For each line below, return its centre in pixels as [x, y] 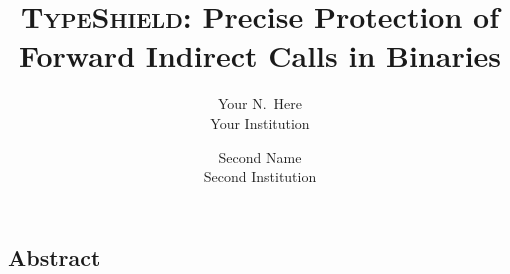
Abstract [54, 256]
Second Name [260, 156]
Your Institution [260, 122]
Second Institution [260, 176]
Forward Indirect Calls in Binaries [260, 55]
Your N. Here [260, 103]
